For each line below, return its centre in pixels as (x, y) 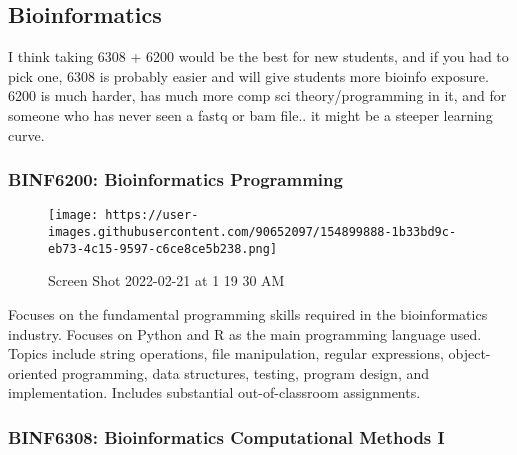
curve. (26, 134)
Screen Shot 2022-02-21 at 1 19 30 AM (166, 280)
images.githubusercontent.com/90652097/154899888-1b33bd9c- (252, 232)
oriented (33, 372)
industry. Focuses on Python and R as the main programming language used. (245, 333)
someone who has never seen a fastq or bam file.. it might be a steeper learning (250, 114)
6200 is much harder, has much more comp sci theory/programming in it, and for (257, 95)
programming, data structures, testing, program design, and (246, 372)
